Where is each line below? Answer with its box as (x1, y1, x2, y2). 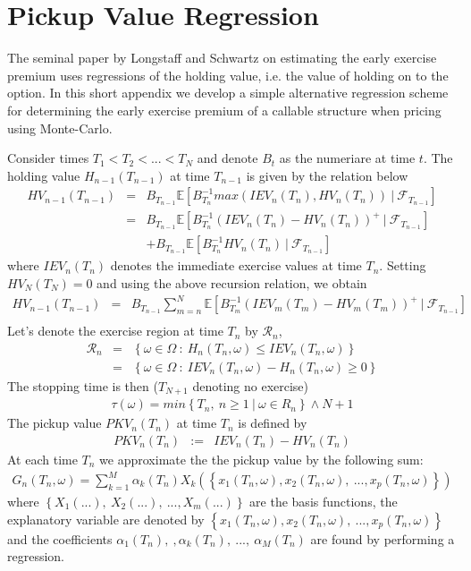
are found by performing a (310, 529, 455, 548)
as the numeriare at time (279, 149, 416, 167)
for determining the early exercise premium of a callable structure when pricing (7, 100, 442, 119)
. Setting (379, 256, 426, 275)
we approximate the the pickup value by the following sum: (99, 449, 424, 468)
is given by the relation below (246, 166, 408, 184)
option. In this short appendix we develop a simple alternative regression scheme (7, 83, 449, 102)
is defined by (238, 413, 307, 432)
